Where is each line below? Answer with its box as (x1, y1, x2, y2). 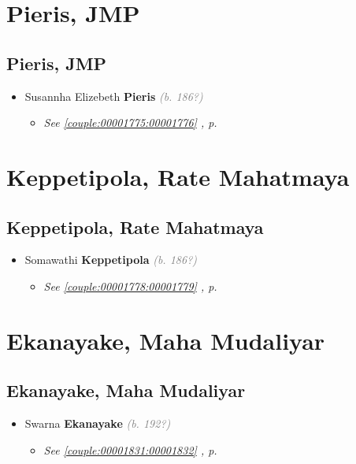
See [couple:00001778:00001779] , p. (43, 277, 217, 294)
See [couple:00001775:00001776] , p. (43, 114, 217, 131)
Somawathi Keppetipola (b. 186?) (24, 251, 198, 268)
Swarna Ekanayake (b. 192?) (24, 415, 171, 432)
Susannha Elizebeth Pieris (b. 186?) (24, 87, 203, 104)
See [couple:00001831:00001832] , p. (43, 441, 217, 458)
